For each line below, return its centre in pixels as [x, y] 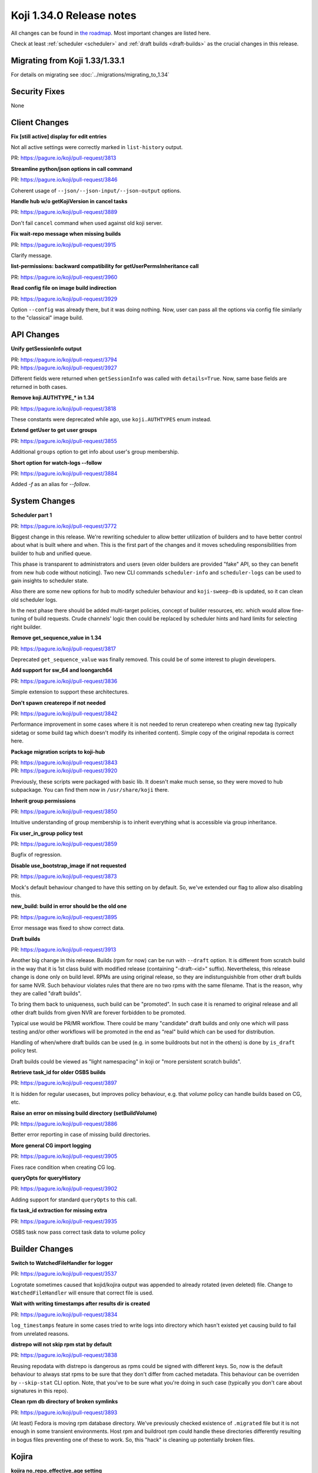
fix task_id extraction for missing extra [59, 1210]
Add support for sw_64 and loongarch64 [62, 670]
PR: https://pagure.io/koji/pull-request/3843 [64, 762]
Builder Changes [42, 1249]
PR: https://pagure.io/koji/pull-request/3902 [64, 1189]
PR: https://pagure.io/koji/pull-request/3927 [64, 368]
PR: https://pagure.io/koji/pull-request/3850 [64, 811]
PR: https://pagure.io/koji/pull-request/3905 [64, 1156]
